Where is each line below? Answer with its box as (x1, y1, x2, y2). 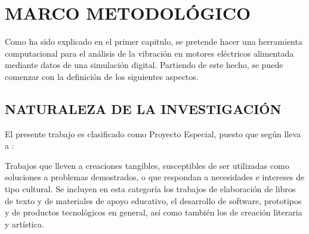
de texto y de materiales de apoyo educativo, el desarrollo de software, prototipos (5, 194, 302, 207)
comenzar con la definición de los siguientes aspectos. (5, 70, 199, 82)
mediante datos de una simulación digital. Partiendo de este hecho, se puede (5, 59, 283, 71)
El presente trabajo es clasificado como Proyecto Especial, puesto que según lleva (5, 127, 301, 140)
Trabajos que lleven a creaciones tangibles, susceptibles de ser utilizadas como (5, 159, 289, 171)
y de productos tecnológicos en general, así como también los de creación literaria (5, 206, 302, 218)
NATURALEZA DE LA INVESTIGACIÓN (5, 99, 282, 118)
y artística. (5, 217, 44, 230)
